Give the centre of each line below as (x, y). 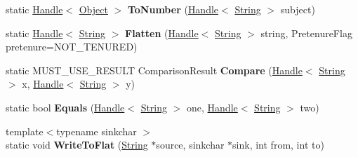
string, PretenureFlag (306, 33)
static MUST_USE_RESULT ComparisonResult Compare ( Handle (154, 70)
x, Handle (43, 84)
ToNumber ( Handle (173, 9)
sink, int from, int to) (278, 145)
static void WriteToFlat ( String (77, 145)
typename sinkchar (97, 131)
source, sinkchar (190, 145)
